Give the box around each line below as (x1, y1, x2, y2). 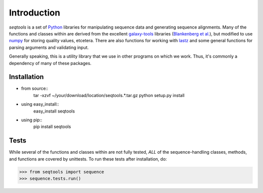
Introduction (9, 7, 60, 18)
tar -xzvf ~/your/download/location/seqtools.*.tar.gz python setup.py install (33, 92, 185, 98)
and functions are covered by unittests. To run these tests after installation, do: (9, 156, 167, 162)
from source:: (21, 85, 49, 92)
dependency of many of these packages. (9, 60, 92, 66)
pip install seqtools (33, 124, 71, 129)
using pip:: (21, 117, 42, 123)
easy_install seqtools (33, 108, 75, 114)
